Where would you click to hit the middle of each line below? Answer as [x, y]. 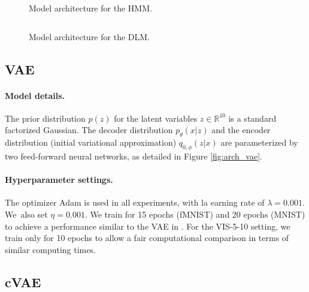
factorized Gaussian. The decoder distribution [89, 130]
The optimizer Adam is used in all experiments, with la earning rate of [135, 202]
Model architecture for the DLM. [89, 36]
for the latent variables [156, 118]
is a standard [252, 118]
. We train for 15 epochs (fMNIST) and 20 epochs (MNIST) [195, 214]
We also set [26, 214]
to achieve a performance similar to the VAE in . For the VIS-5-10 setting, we [148, 226]
